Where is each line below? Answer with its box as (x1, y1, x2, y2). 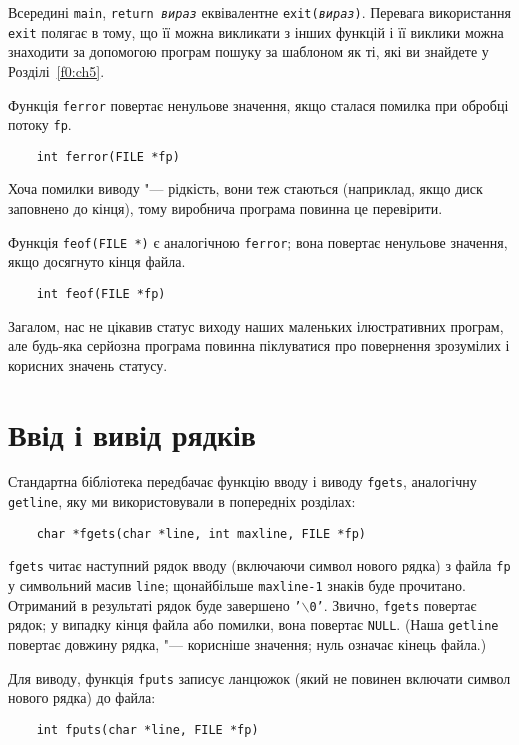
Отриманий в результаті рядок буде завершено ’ (8, 594, 302, 615)
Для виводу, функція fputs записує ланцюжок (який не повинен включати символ (8, 667, 511, 688)
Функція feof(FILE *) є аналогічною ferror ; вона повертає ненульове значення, (8, 231, 508, 252)
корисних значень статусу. (8, 354, 168, 375)
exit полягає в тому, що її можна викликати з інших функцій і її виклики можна (8, 21, 504, 42)
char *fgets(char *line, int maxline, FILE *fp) (36, 526, 366, 541)
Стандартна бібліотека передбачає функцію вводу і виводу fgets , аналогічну (8, 471, 477, 492)
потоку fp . (8, 114, 72, 135)
